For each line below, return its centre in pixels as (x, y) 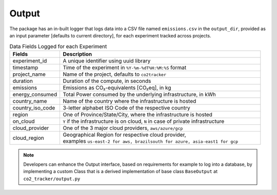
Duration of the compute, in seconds (107, 81)
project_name (29, 74)
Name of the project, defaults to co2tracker (115, 74)
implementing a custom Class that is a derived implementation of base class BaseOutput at (121, 171)
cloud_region (28, 138)
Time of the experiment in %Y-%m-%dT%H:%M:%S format (125, 68)
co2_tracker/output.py (52, 179)
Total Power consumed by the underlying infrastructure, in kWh (139, 94)
